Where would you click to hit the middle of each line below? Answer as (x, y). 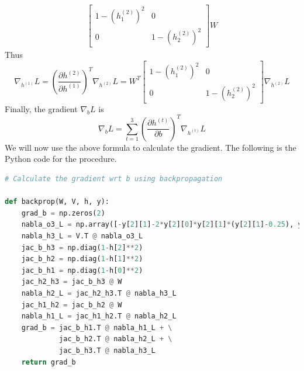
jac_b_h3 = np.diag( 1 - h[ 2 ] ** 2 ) (82, 247)
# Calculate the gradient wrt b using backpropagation (114, 179)
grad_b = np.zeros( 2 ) (63, 213)
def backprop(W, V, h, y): (57, 202)
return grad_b (49, 362)
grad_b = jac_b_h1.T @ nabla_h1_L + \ (97, 327)
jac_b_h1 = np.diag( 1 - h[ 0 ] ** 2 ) (82, 270)
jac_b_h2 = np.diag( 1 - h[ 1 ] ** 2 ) (82, 259)
